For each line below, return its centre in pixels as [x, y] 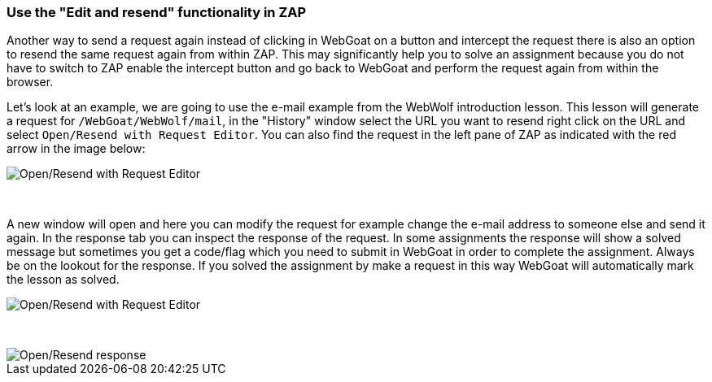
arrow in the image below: [76, 149]
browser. [30, 82]
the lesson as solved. [63, 280]
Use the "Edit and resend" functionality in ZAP [157, 12]
